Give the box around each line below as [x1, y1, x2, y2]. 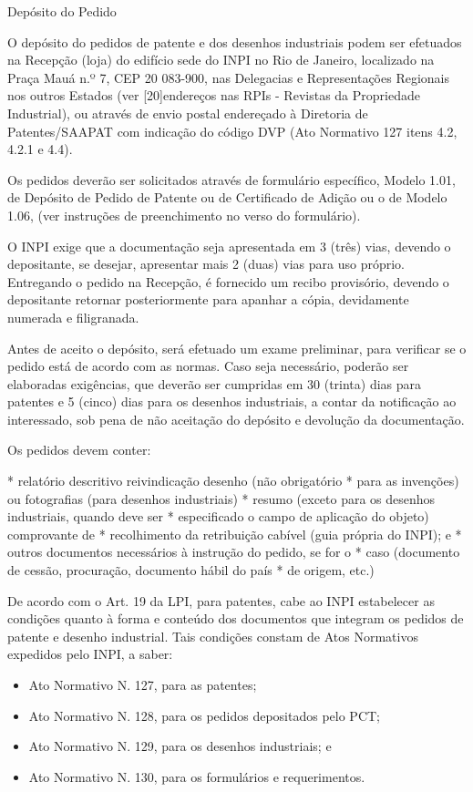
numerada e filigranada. [7, 307, 139, 326]
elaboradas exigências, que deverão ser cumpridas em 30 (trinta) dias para [7, 374, 422, 393]
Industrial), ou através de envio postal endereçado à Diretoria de [7, 103, 368, 122]
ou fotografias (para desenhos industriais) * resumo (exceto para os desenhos [7, 489, 436, 508]
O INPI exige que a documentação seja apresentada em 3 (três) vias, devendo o [7, 236, 451, 255]
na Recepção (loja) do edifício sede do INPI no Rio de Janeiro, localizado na [7, 50, 435, 69]
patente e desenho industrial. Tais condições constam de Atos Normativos [7, 626, 418, 645]
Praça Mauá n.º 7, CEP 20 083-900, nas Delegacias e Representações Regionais [7, 67, 449, 87]
